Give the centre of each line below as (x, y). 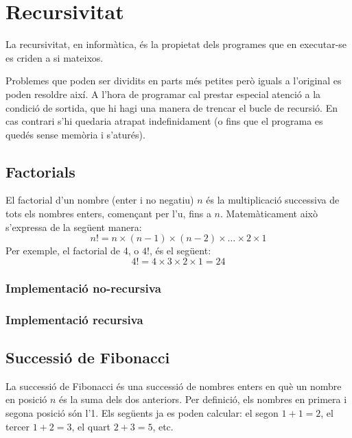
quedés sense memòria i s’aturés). (75, 134)
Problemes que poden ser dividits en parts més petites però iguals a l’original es (174, 81)
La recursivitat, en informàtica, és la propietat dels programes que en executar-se (176, 44)
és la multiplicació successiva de (273, 200)
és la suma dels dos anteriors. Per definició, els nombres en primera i (203, 399)
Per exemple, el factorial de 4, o (72, 251)
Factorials (40, 171)
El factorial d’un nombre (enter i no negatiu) (100, 200)
